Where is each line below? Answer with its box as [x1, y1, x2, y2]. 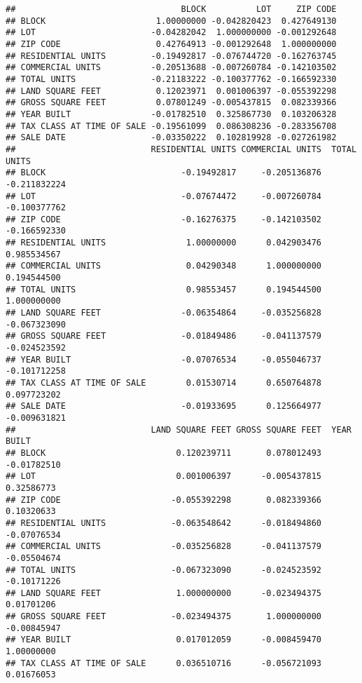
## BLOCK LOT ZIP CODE [6, 4, 337, 14]
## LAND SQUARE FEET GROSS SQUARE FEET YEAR [6, 424, 351, 435]
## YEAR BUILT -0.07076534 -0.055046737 [6, 354, 322, 365]
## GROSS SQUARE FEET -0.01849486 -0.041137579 [6, 331, 322, 341]
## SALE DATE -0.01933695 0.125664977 [6, 401, 322, 412]
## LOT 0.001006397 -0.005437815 [6, 471, 322, 482]
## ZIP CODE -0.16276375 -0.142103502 [6, 214, 322, 224]
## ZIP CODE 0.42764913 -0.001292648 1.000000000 [6, 39, 337, 49]
